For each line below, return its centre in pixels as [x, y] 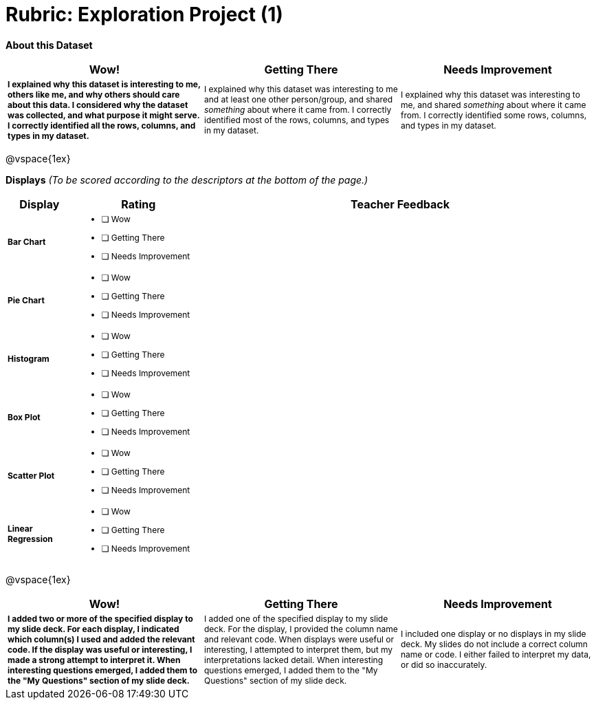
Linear [20, 529]
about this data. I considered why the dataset [98, 105]
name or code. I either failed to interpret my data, [496, 655]
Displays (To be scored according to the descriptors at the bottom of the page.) [187, 180]
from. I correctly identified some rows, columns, [494, 115]
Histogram [29, 358]
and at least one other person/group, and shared [298, 100]
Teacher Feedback [400, 204]
